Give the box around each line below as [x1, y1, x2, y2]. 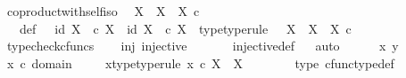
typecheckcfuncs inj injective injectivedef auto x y [6, 36, 399, 55]
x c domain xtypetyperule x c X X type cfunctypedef [6, 53, 394, 72]
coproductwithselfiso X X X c [6, 2, 200, 19]
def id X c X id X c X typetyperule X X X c [19, 19, 352, 37]
